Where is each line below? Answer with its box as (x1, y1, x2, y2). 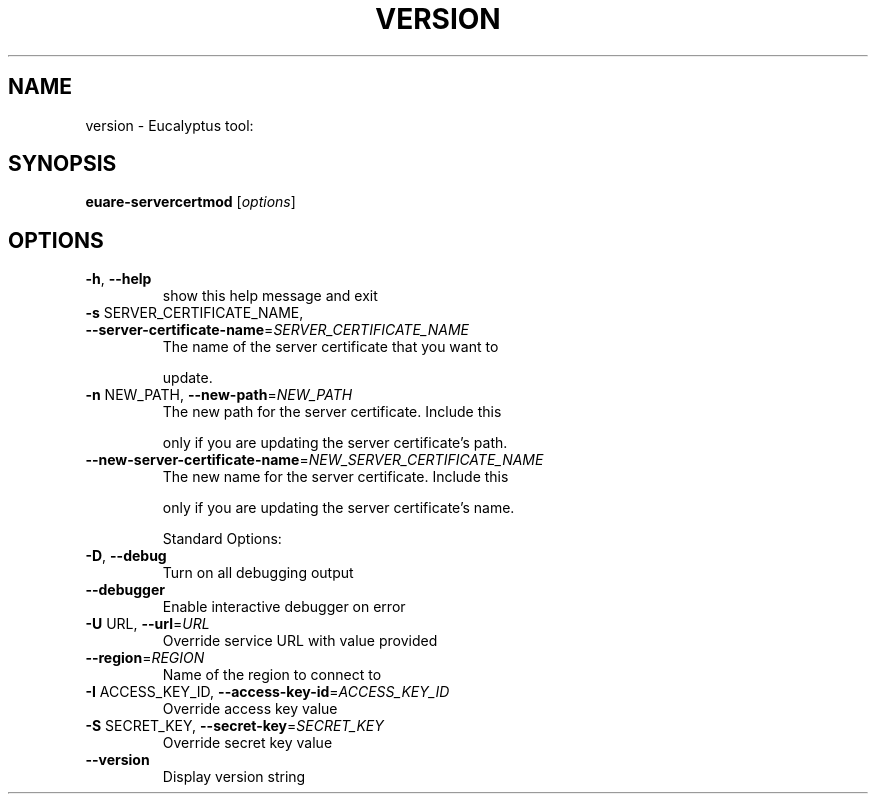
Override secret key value (162, 734, 333, 752)
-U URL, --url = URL (85, 615, 210, 633)
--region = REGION (85, 649, 205, 667)
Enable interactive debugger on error (162, 598, 406, 616)
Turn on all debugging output (162, 564, 354, 582)
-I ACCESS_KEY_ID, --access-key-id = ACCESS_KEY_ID (85, 683, 450, 701)
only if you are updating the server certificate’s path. (162, 434, 508, 452)
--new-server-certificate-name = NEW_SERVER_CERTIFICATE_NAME (85, 451, 544, 469)
